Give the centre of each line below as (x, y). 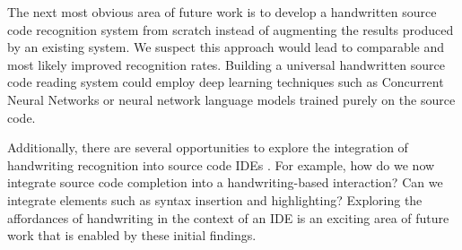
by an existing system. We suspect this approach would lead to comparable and (226, 47)
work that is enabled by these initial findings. (132, 235)
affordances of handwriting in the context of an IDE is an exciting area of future (228, 217)
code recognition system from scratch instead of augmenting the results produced (231, 29)
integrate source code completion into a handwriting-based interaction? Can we (225, 182)
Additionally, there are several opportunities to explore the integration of (208, 147)
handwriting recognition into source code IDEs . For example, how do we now (221, 164)
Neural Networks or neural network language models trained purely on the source (231, 99)
